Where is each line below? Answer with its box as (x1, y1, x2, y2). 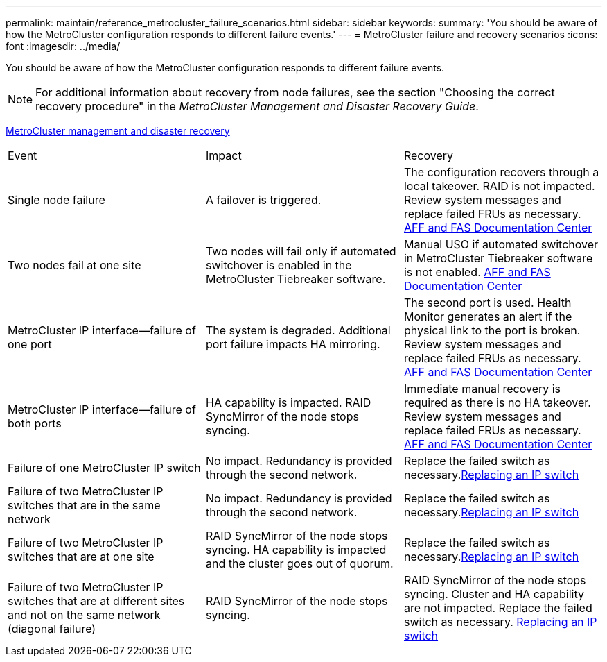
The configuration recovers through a (403, 165, 599, 179)
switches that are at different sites (8, 594, 185, 608)
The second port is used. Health (403, 296, 572, 309)
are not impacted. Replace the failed (403, 601, 592, 615)
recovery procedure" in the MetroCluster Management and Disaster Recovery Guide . (35, 99, 479, 113)
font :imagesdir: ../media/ (6, 40, 121, 52)
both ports (8, 416, 62, 430)
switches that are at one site (8, 550, 155, 563)
